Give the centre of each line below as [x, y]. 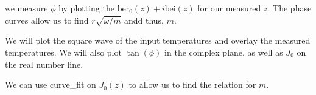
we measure [26, 8]
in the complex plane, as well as [224, 52]
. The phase [290, 8]
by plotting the [86, 8]
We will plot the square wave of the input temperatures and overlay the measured [158, 40]
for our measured [229, 8]
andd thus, [144, 20]
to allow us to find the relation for [192, 84]
